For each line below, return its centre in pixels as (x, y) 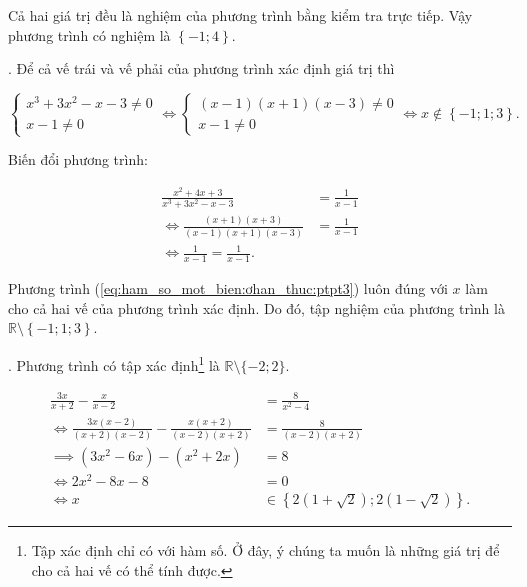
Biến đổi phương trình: (78, 159)
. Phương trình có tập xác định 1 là (114, 363)
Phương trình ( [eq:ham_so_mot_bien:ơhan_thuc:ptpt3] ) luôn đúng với (228, 288)
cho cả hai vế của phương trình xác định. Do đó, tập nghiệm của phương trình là (256, 307)
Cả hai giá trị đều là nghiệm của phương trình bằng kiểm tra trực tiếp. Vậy (240, 15)
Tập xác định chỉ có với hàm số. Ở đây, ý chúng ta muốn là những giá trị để (265, 550)
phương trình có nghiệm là (89, 34)
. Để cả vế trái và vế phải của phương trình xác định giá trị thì (201, 68)
